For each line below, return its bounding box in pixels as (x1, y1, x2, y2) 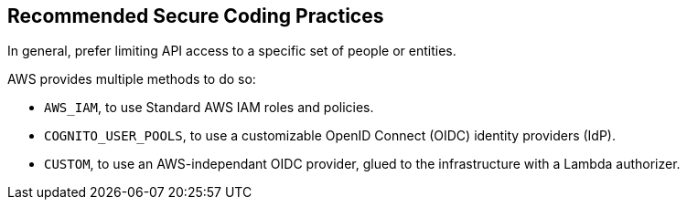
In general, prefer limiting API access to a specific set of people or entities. (7, 43, 456, 59)
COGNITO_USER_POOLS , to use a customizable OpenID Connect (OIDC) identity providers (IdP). (44, 128, 617, 144)
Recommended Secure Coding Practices (7, 5, 384, 27)
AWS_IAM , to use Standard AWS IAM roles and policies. (44, 99, 374, 116)
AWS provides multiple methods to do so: (7, 71, 256, 88)
